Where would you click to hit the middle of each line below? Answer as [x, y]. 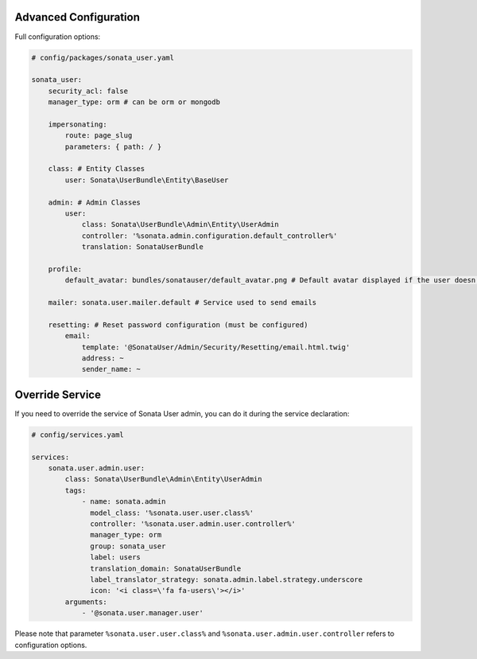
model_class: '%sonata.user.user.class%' [172, 513]
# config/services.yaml [78, 435]
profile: [65, 269]
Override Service [58, 394]
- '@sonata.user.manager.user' [143, 613]
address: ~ [103, 359]
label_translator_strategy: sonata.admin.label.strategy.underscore [227, 580]
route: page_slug [99, 136]
